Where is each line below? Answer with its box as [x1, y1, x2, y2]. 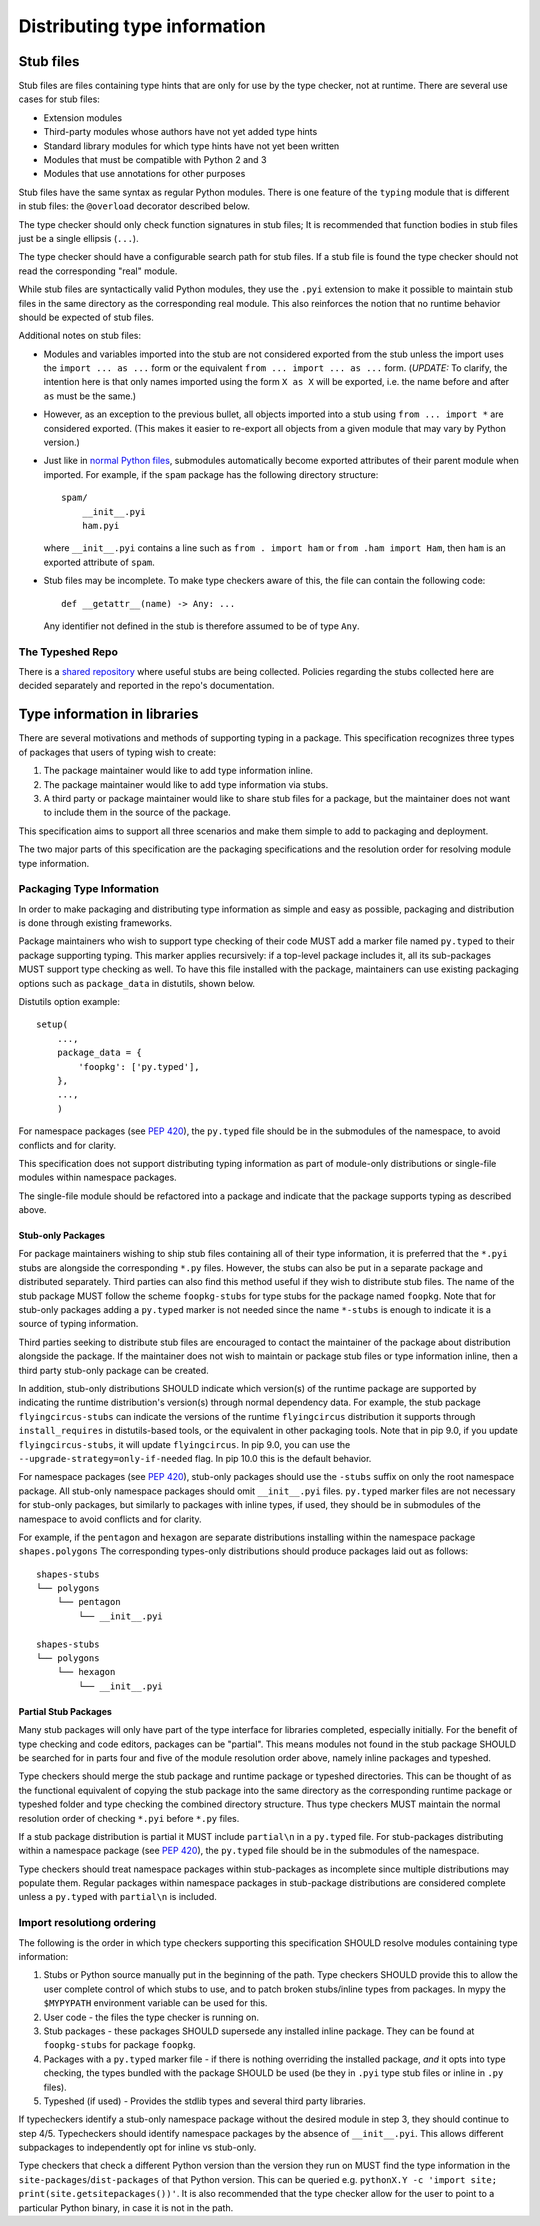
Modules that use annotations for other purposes [43, 168, 246, 180]
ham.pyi [81, 520, 120, 531]
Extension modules [43, 111, 123, 124]
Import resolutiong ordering [18, 1916, 157, 1930]
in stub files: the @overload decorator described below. [18, 200, 250, 212]
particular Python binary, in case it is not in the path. [18, 2201, 234, 2214]
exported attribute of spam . [43, 556, 155, 568]
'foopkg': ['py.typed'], [78, 1061, 200, 1072]
